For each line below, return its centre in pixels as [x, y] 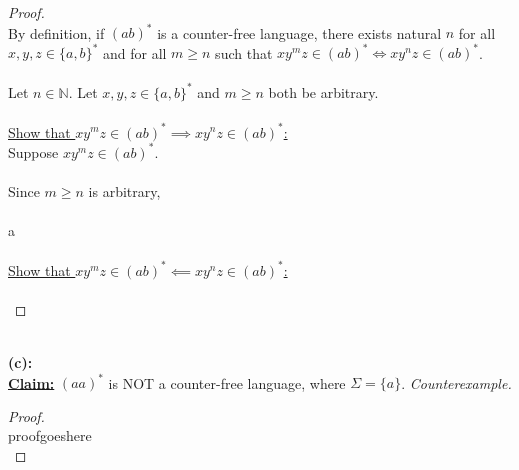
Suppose [33, 151]
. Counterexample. [456, 382]
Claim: [31, 382]
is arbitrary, [124, 190]
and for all [134, 52]
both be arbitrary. [323, 91]
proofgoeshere [50, 435]
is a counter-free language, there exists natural [299, 32]
